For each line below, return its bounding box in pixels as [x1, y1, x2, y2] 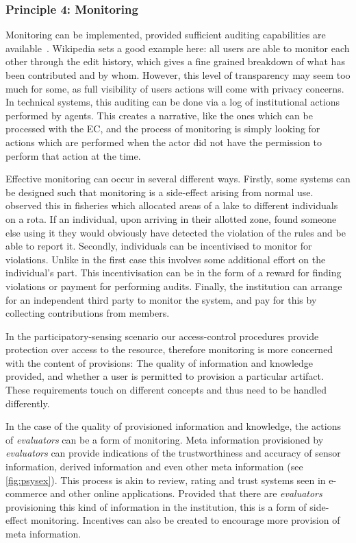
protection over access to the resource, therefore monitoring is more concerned [5, 342, 333, 357]
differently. [5, 396, 50, 410]
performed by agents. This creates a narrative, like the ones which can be [5, 108, 313, 122]
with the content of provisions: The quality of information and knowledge [5, 355, 314, 370]
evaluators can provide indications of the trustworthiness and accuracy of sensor [5, 446, 341, 460]
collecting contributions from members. [5, 306, 170, 320]
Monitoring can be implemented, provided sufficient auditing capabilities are [5, 27, 326, 42]
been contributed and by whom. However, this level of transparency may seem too [5, 68, 351, 82]
